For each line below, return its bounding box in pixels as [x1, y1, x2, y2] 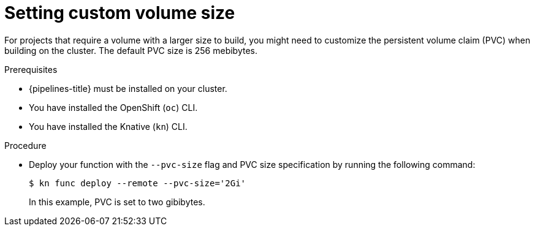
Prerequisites [4, 64, 58, 75]
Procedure [4, 140, 47, 151]
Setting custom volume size [4, 2, 235, 23]
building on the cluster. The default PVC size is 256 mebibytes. [4, 45, 258, 56]
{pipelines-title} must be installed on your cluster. [29, 83, 227, 94]
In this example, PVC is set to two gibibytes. [29, 196, 205, 207]
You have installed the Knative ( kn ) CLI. [29, 121, 188, 132]
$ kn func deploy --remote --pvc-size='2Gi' [29, 178, 246, 188]
